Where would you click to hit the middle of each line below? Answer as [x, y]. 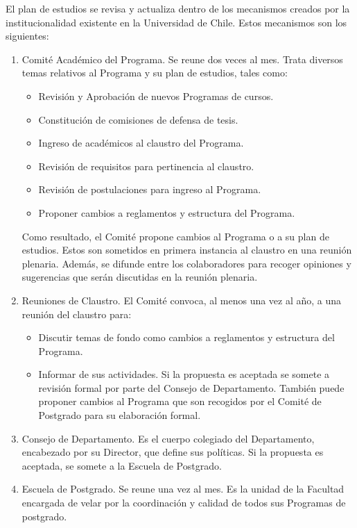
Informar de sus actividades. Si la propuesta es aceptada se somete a [184, 374]
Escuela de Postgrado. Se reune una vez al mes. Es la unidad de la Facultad [183, 489]
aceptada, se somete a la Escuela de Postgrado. [122, 465]
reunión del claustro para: [77, 314]
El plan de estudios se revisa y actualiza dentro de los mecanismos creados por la [178, 8]
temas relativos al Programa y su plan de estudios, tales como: [155, 73]
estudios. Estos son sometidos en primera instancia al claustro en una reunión [187, 250]
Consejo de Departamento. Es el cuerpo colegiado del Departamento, [168, 438]
